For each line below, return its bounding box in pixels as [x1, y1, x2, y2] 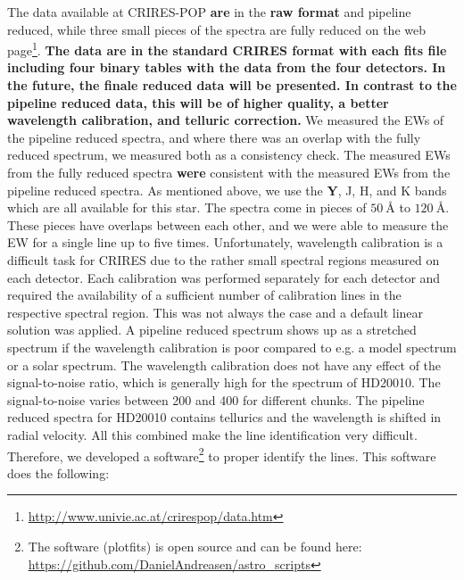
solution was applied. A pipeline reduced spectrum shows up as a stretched [7, 320, 417, 339]
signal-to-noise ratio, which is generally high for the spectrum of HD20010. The [7, 373, 441, 392]
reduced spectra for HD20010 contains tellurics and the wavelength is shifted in [7, 408, 442, 427]
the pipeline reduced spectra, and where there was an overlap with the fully [7, 128, 421, 146]
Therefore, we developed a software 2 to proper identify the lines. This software [7, 443, 436, 465]
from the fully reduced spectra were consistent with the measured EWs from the [7, 163, 451, 181]
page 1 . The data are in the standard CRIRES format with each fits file [7, 38, 447, 59]
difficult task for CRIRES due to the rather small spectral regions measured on [7, 250, 440, 269]
